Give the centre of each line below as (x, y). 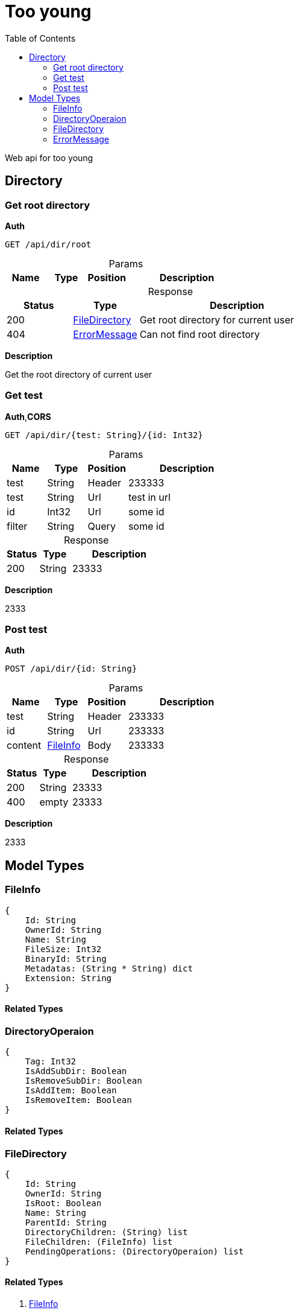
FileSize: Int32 (63, 949)
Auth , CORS (28, 416)
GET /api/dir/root (48, 244)
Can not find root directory (200, 334)
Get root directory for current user (217, 320)
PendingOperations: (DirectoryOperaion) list (134, 1251)
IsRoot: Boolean (63, 1203)
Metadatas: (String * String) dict (109, 968)
